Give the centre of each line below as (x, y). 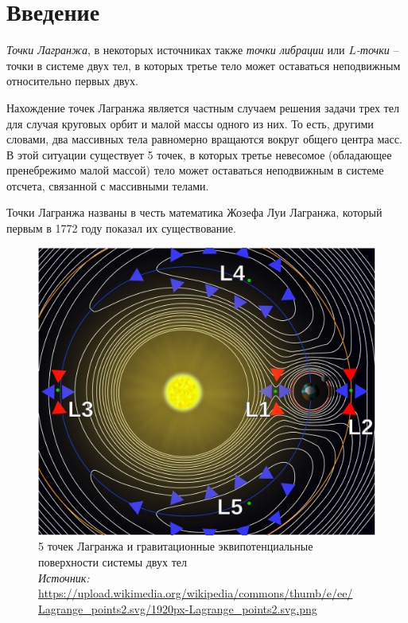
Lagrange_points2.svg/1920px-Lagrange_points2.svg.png (178, 608)
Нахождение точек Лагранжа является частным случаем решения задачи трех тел (203, 107)
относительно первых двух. (72, 81)
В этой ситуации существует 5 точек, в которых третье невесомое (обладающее (199, 154)
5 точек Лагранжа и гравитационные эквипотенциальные (176, 546)
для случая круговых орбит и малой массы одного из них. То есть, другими (190, 123)
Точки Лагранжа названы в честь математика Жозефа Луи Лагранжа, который (194, 212)
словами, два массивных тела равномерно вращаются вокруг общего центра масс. (204, 139)
